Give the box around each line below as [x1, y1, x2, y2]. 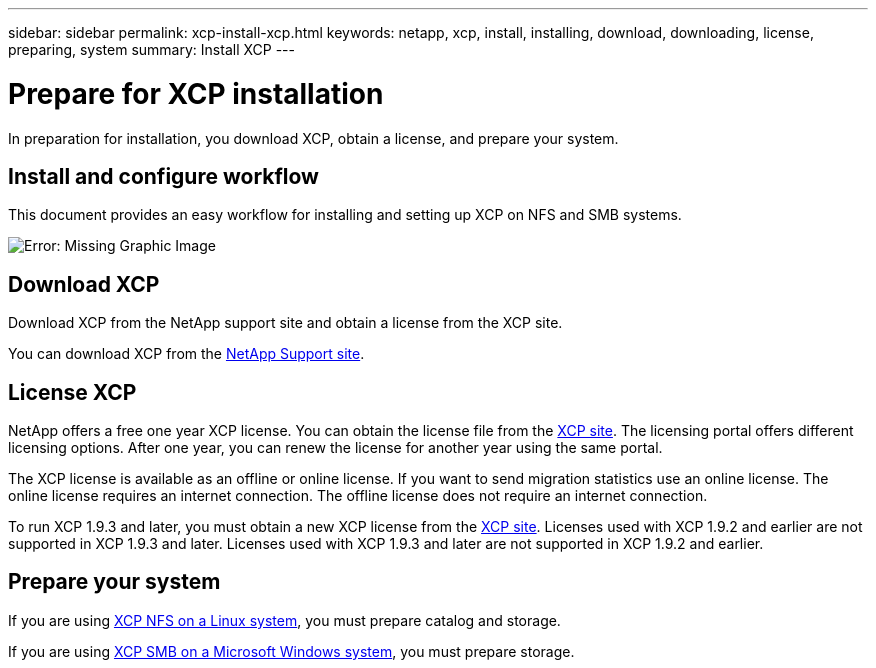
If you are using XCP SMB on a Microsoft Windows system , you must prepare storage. [8, 642, 575, 660]
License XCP [8, 379, 137, 405]
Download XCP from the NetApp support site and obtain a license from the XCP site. [8, 314, 563, 332]
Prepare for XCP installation [8, 76, 384, 111]
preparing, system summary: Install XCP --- [8, 41, 295, 58]
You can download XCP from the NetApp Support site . [8, 345, 365, 363]
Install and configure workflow [8, 163, 319, 189]
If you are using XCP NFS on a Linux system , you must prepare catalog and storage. [8, 611, 561, 629]
